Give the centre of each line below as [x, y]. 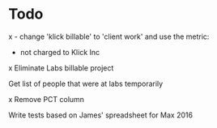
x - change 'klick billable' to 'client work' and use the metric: [109, 36]
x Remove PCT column [47, 99]
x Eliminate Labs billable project [61, 68]
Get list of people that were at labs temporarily [86, 83]
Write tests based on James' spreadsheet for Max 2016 [100, 115]
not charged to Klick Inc [60, 52]
